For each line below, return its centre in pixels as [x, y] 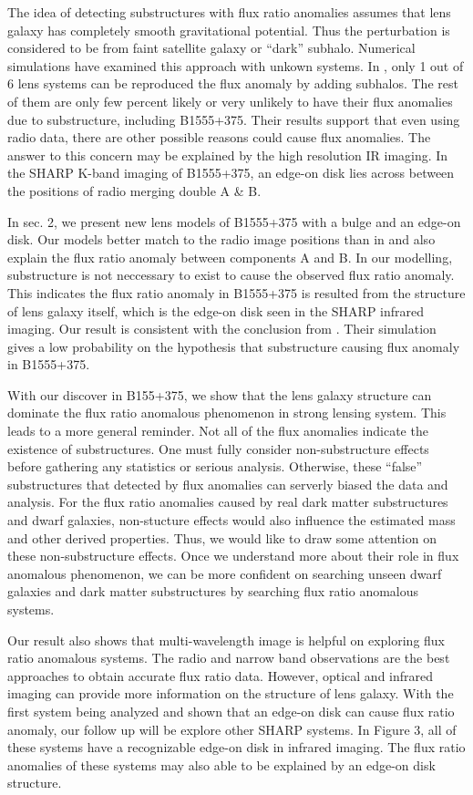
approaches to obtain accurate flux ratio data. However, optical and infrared [221, 675]
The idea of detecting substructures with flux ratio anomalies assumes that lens [229, 12]
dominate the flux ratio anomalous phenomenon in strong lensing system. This [227, 413]
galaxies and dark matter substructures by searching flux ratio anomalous [213, 591]
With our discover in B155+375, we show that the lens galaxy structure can [220, 394]
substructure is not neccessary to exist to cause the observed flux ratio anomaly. [231, 275]
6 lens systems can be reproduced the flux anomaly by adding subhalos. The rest [233, 83]
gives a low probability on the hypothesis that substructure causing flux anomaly [234, 346]
